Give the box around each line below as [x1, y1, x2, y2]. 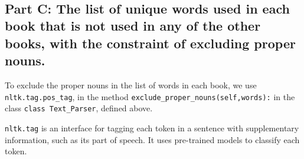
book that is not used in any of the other [5, 16, 261, 35]
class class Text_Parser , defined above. [5, 102, 153, 114]
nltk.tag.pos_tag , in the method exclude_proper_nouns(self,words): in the [5, 90, 295, 102]
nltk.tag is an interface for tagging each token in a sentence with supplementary [5, 121, 299, 134]
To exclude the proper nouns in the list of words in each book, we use [5, 78, 257, 91]
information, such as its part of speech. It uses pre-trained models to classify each [5, 133, 300, 145]
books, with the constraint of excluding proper [5, 34, 296, 52]
